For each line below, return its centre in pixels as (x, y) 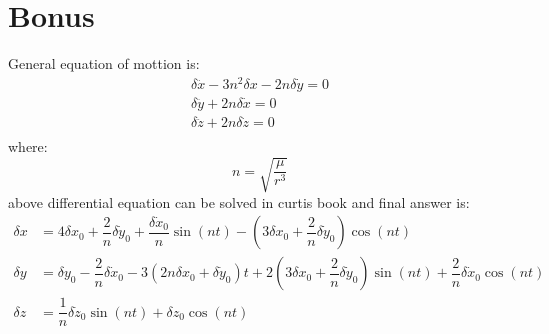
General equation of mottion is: (104, 63)
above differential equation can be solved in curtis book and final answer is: (239, 201)
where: (28, 146)
